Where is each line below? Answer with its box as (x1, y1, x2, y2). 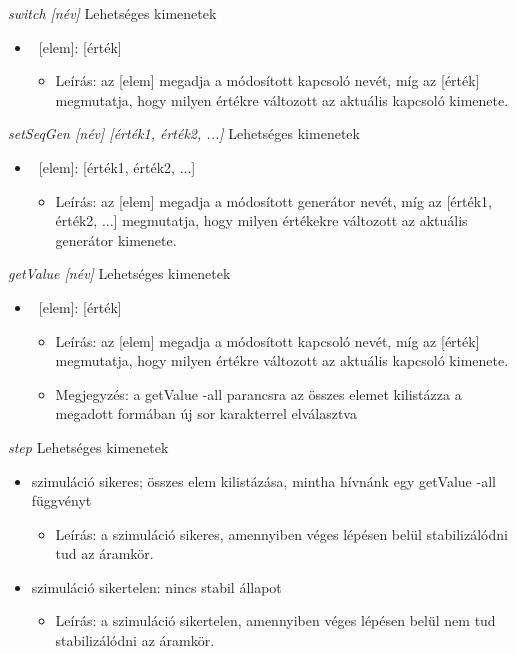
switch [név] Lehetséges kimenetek (8, 3, 217, 23)
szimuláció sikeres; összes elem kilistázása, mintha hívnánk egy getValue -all (31, 470, 496, 491)
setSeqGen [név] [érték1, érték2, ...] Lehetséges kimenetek (8, 123, 360, 144)
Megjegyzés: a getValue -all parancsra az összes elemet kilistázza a (55, 383, 462, 404)
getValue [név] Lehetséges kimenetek (8, 263, 231, 284)
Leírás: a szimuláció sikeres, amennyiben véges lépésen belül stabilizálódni (55, 523, 508, 544)
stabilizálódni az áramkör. (55, 630, 215, 651)
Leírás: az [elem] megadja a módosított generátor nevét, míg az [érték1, (55, 190, 492, 211)
